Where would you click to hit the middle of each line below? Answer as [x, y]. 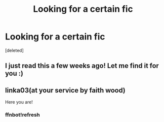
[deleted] [14, 50]
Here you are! [19, 102]
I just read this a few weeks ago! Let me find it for [82, 66]
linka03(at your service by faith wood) [65, 90]
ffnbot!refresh [23, 115]
